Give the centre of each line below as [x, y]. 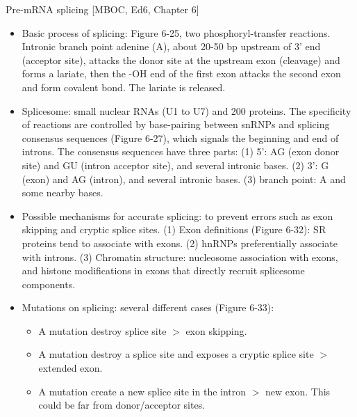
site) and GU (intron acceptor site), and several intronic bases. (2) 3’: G [175, 165]
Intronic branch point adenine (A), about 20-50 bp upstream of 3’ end [171, 46]
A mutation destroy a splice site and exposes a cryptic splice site [176, 354]
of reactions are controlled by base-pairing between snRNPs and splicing [176, 124]
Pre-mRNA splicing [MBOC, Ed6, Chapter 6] [102, 9]
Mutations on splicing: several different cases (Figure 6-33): [148, 307]
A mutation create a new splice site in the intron [142, 391]
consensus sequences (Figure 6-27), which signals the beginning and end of [180, 137]
